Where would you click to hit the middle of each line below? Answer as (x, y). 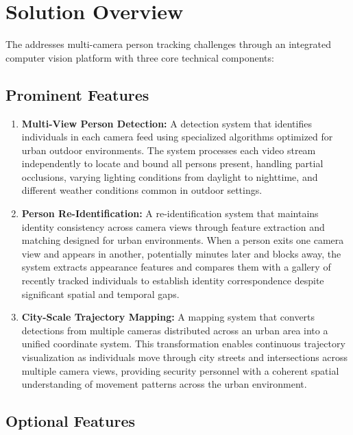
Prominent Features (77, 94)
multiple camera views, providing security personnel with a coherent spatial (180, 370)
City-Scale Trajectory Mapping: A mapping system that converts (168, 317)
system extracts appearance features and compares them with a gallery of (176, 267)
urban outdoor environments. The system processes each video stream (169, 150)
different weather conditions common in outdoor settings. (142, 190)
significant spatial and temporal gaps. (100, 294)
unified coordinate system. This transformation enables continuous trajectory (183, 344)
